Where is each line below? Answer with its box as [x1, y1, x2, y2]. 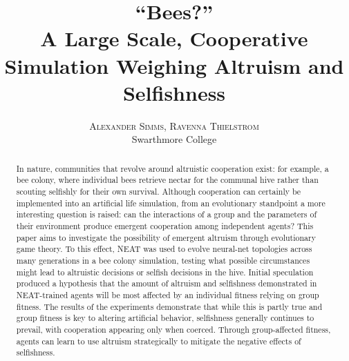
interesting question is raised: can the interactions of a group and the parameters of [16, 208, 317, 220]
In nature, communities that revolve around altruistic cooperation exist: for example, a [16, 162, 329, 174]
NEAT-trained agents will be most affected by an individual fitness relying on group [16, 289, 319, 300]
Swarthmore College [131, 132, 217, 146]
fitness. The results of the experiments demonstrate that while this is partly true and [16, 300, 323, 312]
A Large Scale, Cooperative [40, 24, 308, 52]
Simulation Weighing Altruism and [4, 51, 344, 79]
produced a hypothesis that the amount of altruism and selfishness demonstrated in [16, 277, 317, 289]
